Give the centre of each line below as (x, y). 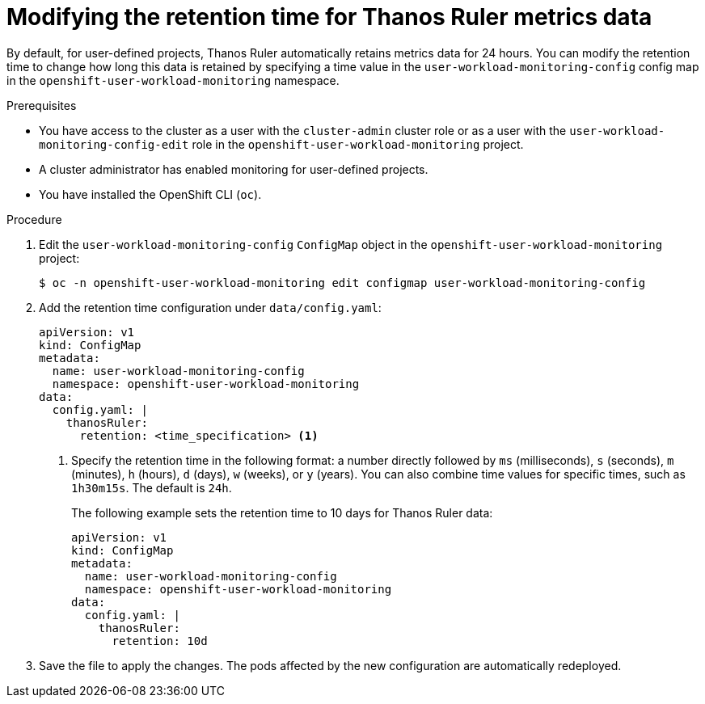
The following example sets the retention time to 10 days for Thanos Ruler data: (282, 512)
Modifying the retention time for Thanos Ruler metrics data (329, 17)
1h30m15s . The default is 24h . (152, 487)
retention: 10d (160, 641)
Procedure (34, 219)
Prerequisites (42, 105)
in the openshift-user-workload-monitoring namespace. (173, 80)
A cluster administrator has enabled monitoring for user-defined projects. (234, 169)
